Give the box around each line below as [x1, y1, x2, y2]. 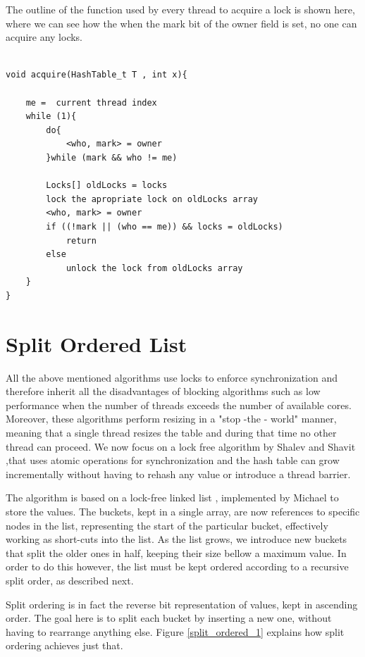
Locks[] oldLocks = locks [46, 180, 168, 191]
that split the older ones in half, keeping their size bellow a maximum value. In [6, 545, 347, 560]
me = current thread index [25, 97, 157, 108]
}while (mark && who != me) [46, 152, 178, 163]
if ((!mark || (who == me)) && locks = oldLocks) [46, 221, 283, 232]
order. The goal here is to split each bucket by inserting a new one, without [6, 611, 332, 625]
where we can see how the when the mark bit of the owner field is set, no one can [6, 15, 357, 30]
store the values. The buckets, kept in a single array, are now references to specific [6, 503, 360, 518]
